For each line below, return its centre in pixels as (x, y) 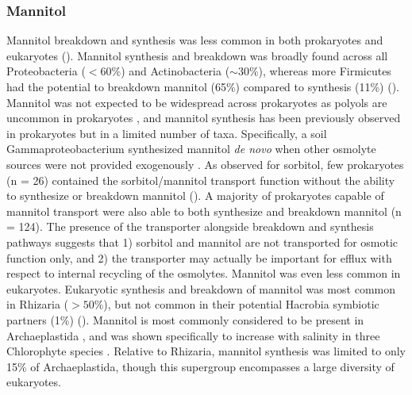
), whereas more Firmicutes (325, 71)
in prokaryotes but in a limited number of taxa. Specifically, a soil (167, 133)
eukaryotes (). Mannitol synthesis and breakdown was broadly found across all (197, 55)
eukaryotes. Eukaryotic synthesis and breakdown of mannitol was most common (201, 288)
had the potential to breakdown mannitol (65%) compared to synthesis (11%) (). (203, 86)
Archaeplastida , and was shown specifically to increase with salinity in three (193, 335)
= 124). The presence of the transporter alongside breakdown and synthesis (190, 226)
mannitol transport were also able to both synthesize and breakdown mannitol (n (204, 211)
